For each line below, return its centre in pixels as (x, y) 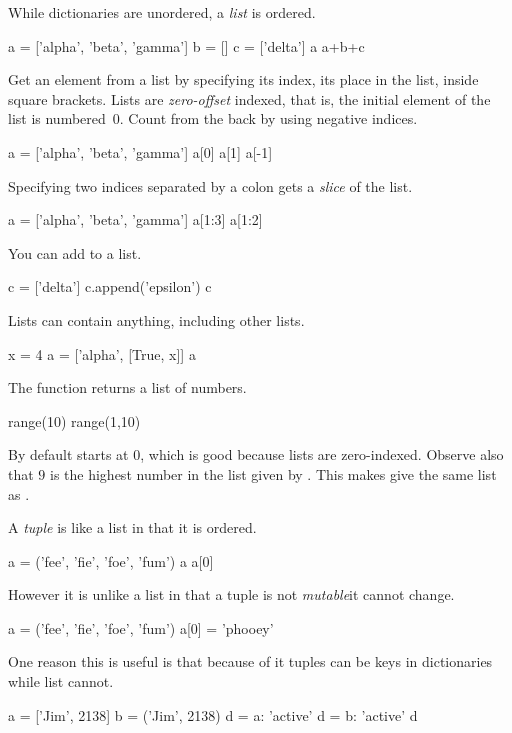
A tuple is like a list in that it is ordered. (132, 527)
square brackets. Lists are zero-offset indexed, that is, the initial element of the (249, 98)
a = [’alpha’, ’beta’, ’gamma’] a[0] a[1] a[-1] (140, 151)
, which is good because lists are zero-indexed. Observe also (322, 454)
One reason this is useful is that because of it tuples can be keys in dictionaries (250, 661)
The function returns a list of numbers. (127, 387)
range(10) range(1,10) (74, 420)
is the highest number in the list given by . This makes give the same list (273, 473)
